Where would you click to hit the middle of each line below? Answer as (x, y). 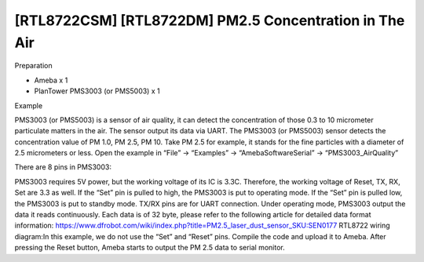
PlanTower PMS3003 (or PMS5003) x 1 (97, 91)
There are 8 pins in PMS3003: (63, 167)
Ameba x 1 (51, 80)
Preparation (33, 66)
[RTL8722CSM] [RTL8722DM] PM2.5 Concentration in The (210, 20)
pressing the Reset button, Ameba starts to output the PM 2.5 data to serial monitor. (150, 248)
